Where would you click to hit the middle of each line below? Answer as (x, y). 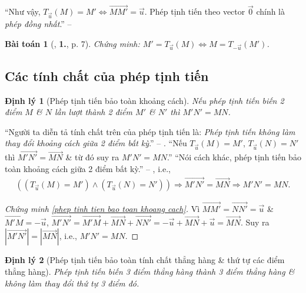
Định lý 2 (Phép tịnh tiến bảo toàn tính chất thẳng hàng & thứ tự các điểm (145, 260)
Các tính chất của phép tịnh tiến (107, 75)
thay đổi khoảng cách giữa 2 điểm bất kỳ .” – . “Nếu (96, 143)
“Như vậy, (23, 11)
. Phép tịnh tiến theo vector (195, 11)
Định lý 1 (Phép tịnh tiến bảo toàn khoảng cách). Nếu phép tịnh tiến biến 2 (144, 100)
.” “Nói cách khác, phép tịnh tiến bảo (234, 157)
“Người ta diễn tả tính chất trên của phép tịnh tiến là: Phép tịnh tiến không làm (150, 131)
